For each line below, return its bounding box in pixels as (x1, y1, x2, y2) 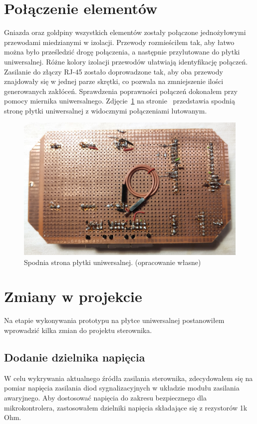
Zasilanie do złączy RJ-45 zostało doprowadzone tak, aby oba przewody (4, 66, 223, 76)
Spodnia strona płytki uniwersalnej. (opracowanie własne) (24, 256, 201, 267)
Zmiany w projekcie (4, 286, 142, 306)
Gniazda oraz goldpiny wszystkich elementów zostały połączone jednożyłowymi (4, 27, 246, 37)
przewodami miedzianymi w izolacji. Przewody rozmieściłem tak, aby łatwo (4, 36, 235, 47)
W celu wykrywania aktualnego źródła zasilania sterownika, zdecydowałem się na (4, 372, 253, 383)
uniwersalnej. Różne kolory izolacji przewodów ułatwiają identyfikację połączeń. (4, 56, 248, 66)
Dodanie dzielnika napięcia (4, 349, 145, 364)
